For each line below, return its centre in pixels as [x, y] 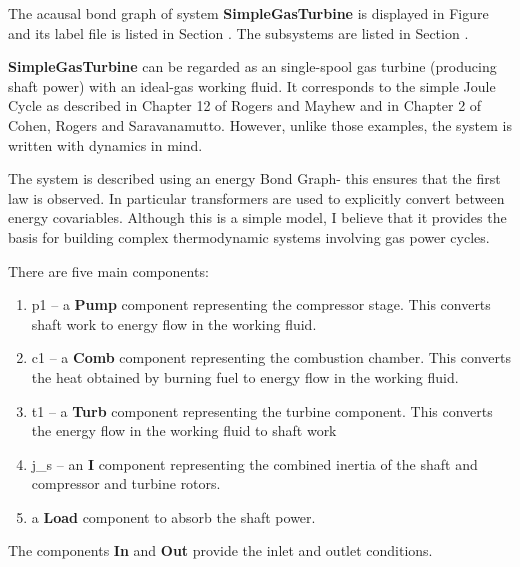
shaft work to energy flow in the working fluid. [174, 323]
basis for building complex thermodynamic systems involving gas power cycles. [249, 236]
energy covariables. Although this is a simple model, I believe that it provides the [257, 217]
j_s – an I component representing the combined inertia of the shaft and [254, 463]
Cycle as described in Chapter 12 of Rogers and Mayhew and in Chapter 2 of [245, 105]
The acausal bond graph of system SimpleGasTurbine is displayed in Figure [248, 13]
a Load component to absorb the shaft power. [173, 516]
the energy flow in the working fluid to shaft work [184, 430]
